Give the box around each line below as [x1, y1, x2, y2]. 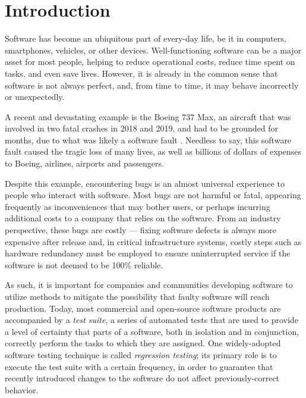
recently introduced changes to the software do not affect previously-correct [5, 372, 280, 384]
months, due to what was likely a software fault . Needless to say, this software [5, 133, 292, 146]
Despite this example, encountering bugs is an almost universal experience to [5, 177, 285, 189]
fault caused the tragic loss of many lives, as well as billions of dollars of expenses [5, 145, 301, 158]
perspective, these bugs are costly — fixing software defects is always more [5, 224, 276, 236]
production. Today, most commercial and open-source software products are [5, 302, 281, 314]
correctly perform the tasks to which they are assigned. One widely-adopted [5, 337, 281, 349]
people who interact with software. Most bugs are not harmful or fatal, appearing [5, 189, 301, 201]
